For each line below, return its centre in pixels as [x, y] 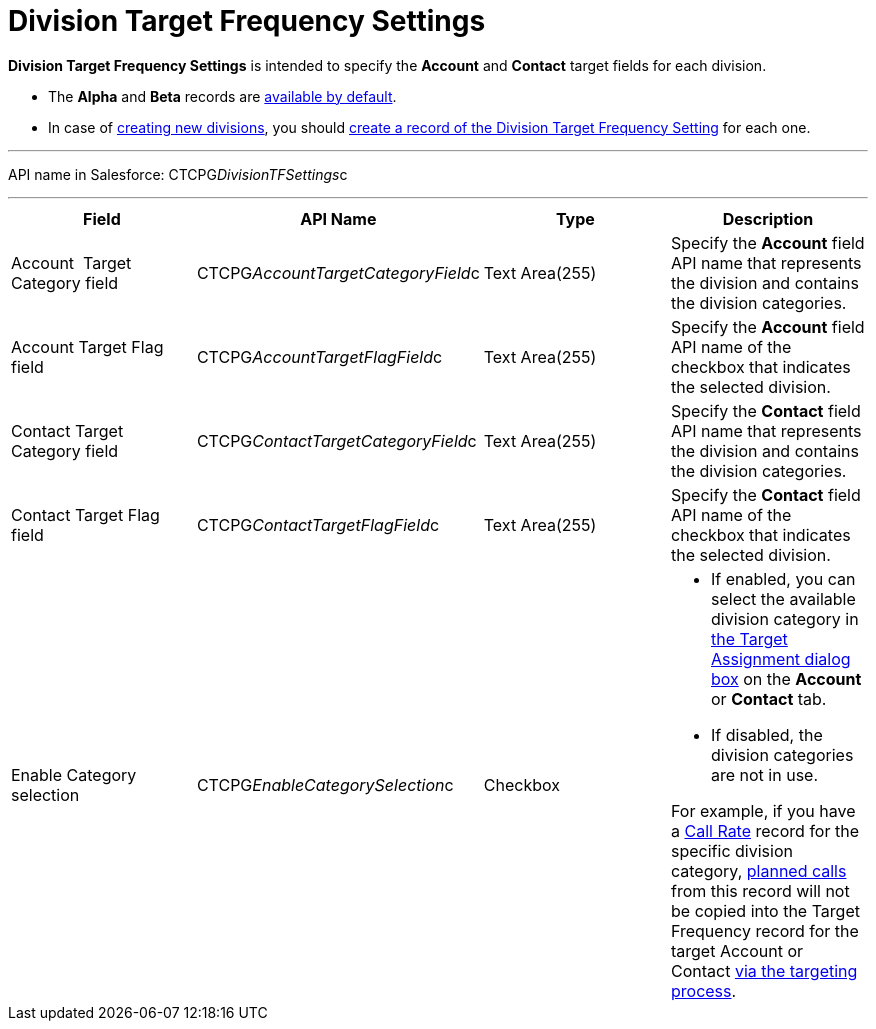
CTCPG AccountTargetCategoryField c [338, 272]
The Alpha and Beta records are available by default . [222, 96]
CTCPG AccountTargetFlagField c [319, 356]
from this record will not [760, 890]
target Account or [737, 950]
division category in [785, 618]
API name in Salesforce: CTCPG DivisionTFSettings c [178, 174]
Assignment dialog [781, 658]
